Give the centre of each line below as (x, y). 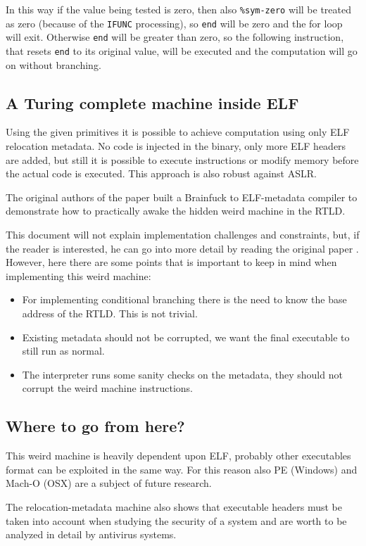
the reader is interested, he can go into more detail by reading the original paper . (182, 248)
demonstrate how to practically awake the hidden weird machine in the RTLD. (176, 211)
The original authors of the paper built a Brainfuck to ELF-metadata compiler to (182, 197)
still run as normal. (63, 351)
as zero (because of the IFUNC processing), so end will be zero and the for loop (174, 23)
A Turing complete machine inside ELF (152, 102)
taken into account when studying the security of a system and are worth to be (176, 520)
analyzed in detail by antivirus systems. (91, 534)
